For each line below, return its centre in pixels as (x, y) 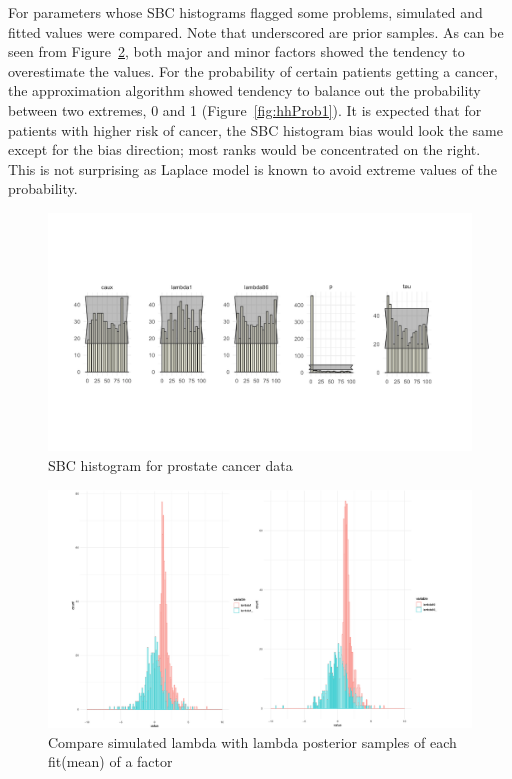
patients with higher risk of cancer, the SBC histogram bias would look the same (255, 129)
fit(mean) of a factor (110, 761)
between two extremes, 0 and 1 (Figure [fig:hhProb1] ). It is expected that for (245, 109)
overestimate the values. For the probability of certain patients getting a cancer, (253, 70)
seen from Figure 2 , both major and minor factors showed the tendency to (236, 51)
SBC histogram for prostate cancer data (170, 465)
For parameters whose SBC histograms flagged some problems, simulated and (245, 12)
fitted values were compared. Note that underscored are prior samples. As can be (256, 31)
